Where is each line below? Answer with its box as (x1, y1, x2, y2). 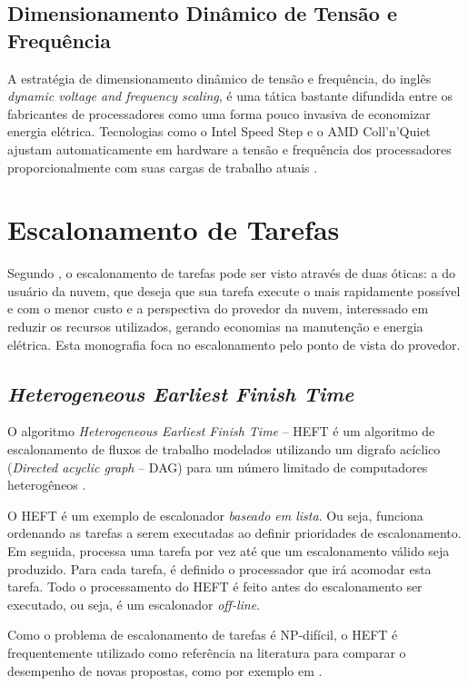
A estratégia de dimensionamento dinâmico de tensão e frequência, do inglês (7, 68, 432, 87)
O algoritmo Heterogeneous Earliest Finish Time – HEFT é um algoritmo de (7, 422, 435, 441)
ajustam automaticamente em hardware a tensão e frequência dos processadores (7, 139, 452, 158)
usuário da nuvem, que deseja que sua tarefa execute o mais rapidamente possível (7, 281, 461, 300)
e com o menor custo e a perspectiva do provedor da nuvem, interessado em (7, 299, 429, 318)
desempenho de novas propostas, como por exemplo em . (7, 661, 323, 680)
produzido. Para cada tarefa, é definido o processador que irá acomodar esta (7, 559, 432, 578)
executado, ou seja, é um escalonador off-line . (7, 594, 261, 613)
